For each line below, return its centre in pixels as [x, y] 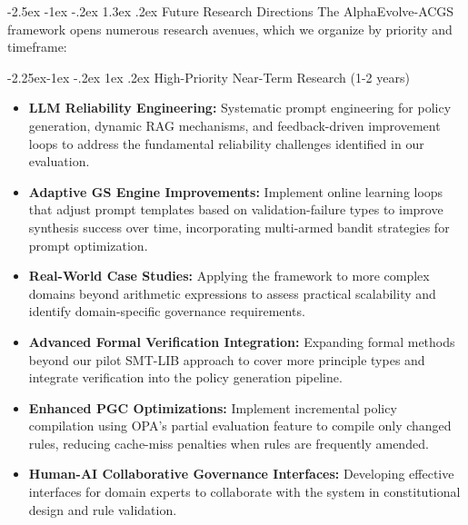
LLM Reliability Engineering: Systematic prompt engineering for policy [240, 108]
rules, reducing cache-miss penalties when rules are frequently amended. [229, 443]
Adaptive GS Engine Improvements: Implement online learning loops [236, 191]
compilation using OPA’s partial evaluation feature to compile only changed [240, 426]
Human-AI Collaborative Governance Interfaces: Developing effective [241, 474]
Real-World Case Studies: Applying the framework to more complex [229, 276]
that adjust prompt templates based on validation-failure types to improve [236, 209]
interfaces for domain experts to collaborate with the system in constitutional [244, 492]
